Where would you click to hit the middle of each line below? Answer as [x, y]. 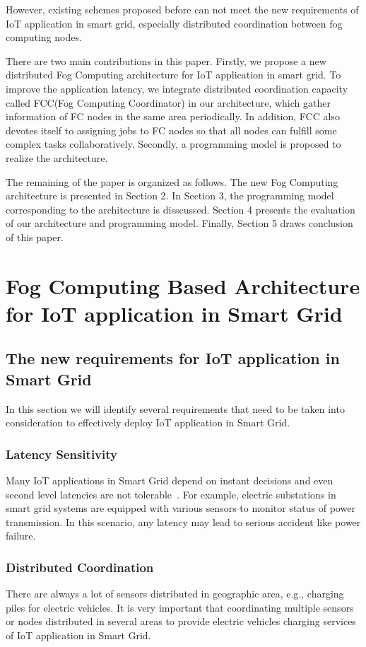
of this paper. [35, 237]
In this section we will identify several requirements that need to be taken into [175, 408]
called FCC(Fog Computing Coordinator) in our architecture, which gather [168, 102]
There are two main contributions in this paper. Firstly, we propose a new [166, 60]
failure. [21, 536]
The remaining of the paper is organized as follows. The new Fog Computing [172, 181]
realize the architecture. [57, 157]
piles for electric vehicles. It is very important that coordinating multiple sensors [180, 607]
